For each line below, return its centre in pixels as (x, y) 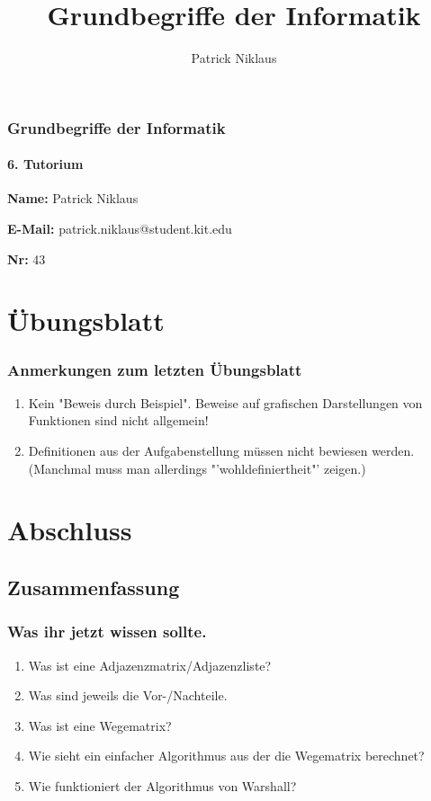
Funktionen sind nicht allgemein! (118, 420)
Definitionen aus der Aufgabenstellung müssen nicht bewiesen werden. (221, 450)
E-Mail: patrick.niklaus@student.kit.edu (120, 229)
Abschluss (70, 530)
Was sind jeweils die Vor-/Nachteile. (128, 695)
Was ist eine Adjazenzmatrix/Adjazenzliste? (150, 665)
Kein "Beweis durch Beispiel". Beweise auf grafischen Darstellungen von (225, 402)
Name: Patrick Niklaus (73, 198)
